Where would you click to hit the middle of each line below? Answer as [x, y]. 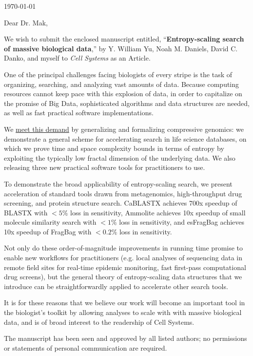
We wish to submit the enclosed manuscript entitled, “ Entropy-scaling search [124, 39]
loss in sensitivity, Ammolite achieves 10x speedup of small [158, 212]
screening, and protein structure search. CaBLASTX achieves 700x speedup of [121, 203]
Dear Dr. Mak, [26, 22]
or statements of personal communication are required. [86, 347]
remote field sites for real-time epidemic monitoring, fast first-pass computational [125, 267]
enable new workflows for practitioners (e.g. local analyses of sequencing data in [123, 258]
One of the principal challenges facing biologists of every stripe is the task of [118, 74]
